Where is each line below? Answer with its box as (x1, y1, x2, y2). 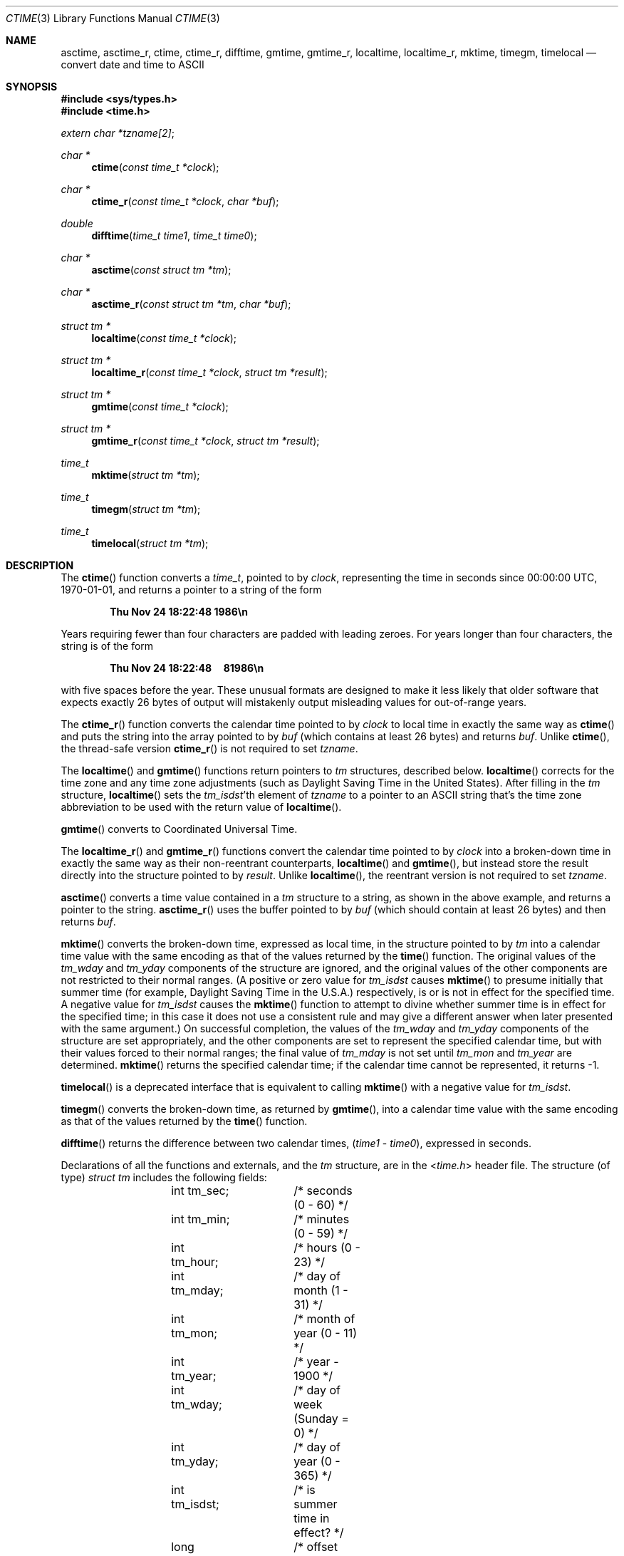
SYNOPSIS (6, 81, 58, 93)
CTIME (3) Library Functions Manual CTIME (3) (6, 12, 220, 24)
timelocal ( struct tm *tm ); (91, 537, 209, 549)
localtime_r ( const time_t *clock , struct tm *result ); (91, 366, 328, 378)
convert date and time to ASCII (61, 58, 204, 71)
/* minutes (293, 1212, 350, 1226)
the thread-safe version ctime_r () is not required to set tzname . (61, 742, 358, 754)
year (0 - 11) (293, 1326, 357, 1340)
